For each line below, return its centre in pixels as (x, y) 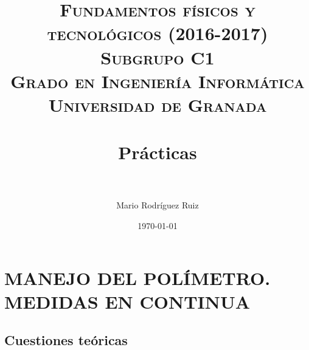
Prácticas (158, 152)
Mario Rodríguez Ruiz (158, 205)
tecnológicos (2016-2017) (158, 33)
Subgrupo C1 (158, 57)
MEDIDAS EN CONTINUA (127, 301)
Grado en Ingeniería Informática (158, 81)
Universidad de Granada (158, 104)
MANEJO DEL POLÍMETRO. (137, 277)
